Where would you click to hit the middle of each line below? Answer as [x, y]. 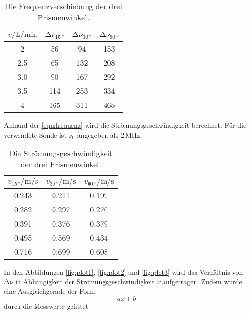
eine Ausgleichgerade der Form [50, 291]
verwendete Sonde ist [35, 134]
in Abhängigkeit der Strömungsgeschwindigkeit [85, 281]
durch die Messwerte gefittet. [47, 305]
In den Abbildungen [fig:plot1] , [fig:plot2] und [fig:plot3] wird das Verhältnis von [124, 272]
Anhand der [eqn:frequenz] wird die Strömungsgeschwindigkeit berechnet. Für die [125, 125]
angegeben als [98, 134]
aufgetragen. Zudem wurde [202, 281]
